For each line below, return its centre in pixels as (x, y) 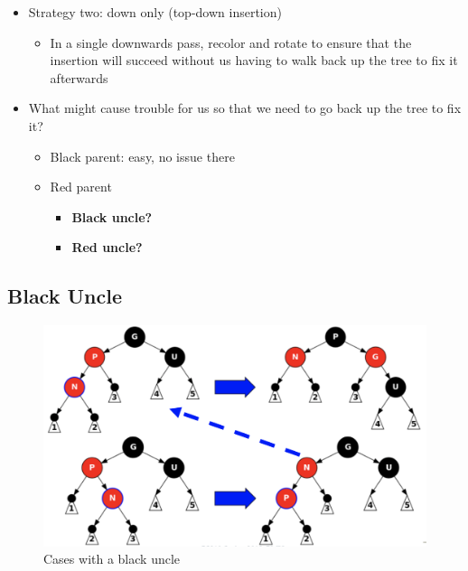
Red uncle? (107, 247)
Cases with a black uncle (112, 559)
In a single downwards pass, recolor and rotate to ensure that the (231, 42)
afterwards (79, 77)
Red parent (81, 187)
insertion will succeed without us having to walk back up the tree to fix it (254, 60)
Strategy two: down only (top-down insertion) (155, 12)
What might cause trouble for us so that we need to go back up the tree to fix (245, 108)
